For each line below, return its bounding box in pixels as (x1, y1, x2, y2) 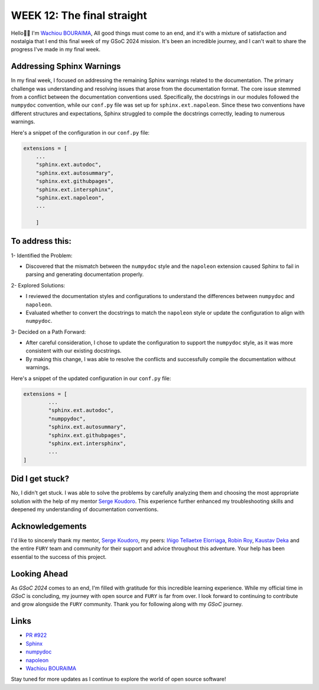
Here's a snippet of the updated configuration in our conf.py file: (11, 375, 171, 382)
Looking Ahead (11, 568, 68, 578)
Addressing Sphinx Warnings (11, 61, 121, 71)
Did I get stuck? (11, 474, 70, 484)
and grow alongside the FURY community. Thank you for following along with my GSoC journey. (11, 601, 243, 608)
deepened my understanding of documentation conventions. (11, 506, 159, 513)
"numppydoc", (48, 415, 86, 422)
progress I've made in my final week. (11, 46, 100, 53)
